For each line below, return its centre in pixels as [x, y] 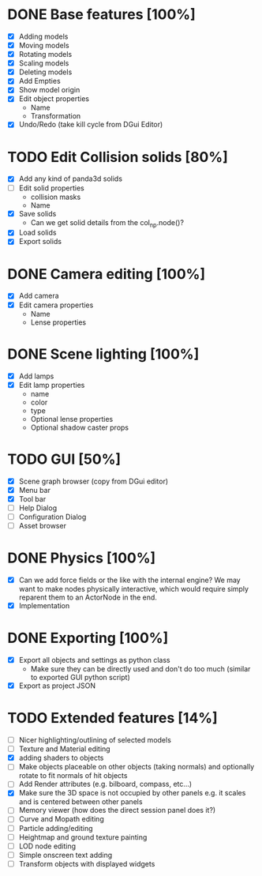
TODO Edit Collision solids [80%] [118, 157]
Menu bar [34, 490]
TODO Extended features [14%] [112, 718]
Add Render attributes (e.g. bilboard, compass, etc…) [105, 784]
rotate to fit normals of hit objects [73, 776]
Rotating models [45, 55]
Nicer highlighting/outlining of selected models [95, 740]
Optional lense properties [72, 419]
